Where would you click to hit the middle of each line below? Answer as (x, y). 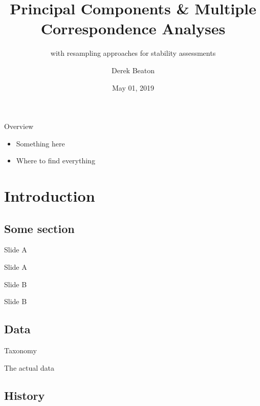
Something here (40, 143)
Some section (39, 228)
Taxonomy (20, 350)
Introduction (50, 196)
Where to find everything (56, 161)
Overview (19, 126)
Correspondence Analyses (133, 28)
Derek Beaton (133, 70)
